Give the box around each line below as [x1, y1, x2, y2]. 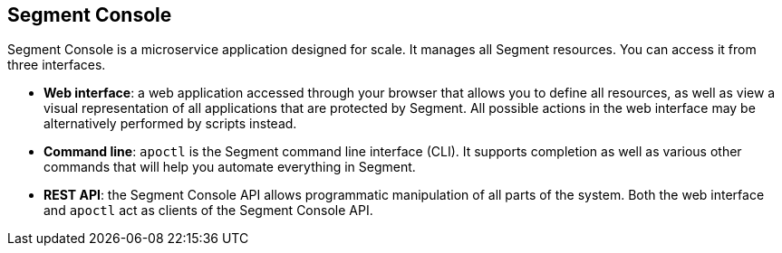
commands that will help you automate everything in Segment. [43, 159, 416, 175]
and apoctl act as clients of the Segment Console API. [43, 202, 373, 219]
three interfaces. [7, 57, 106, 73]
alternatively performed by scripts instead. [43, 116, 297, 132]
